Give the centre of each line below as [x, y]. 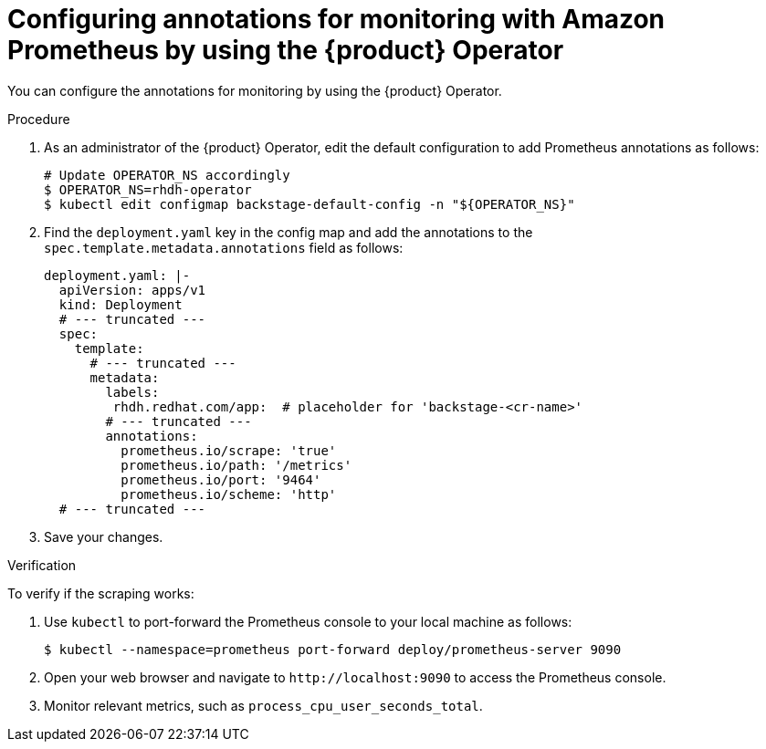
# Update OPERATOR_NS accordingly [167, 175]
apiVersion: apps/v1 [132, 290]
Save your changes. [104, 536]
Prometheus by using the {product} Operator [286, 50]
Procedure [39, 119]
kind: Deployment [121, 304]
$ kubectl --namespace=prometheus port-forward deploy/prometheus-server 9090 [333, 649]
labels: [132, 392]
